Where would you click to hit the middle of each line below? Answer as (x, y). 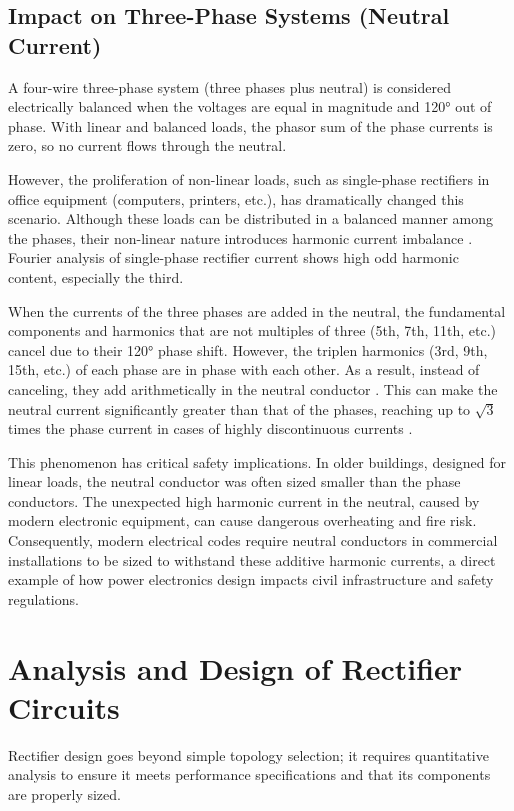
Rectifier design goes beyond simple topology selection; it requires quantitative (248, 754)
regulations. (43, 598)
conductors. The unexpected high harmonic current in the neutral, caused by (244, 500)
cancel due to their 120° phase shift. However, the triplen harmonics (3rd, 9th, (248, 349)
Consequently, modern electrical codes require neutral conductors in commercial (253, 540)
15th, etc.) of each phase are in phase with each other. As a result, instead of (244, 369)
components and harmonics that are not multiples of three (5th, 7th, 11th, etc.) (252, 330)
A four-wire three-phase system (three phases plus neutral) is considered (229, 86)
